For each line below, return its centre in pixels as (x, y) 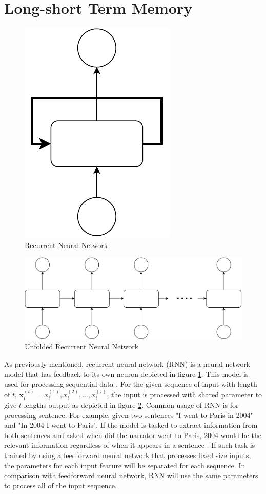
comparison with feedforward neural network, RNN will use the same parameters (131, 475)
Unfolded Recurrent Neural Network (82, 346)
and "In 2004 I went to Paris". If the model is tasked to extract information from (131, 425)
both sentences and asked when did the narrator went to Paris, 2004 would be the (133, 435)
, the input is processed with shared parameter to (185, 394)
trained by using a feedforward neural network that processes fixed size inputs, (128, 455)
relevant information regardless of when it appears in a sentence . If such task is (130, 445)
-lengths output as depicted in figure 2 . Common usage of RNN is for (130, 405)
